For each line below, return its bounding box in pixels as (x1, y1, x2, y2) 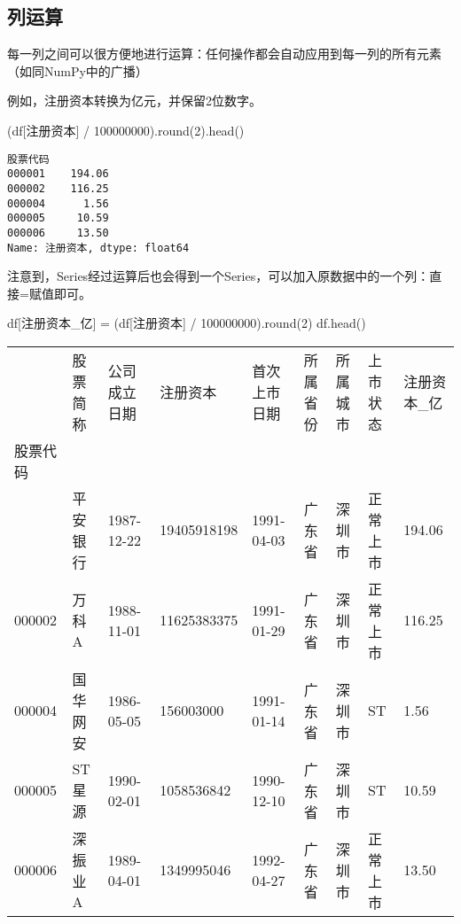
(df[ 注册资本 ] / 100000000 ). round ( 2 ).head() (7, 120, 245, 139)
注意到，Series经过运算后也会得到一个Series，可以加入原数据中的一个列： (7, 267, 430, 285)
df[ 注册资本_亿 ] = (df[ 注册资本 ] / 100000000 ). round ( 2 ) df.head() (7, 314, 366, 332)
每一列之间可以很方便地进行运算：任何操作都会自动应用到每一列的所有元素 (7, 44, 441, 63)
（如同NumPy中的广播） (7, 61, 148, 80)
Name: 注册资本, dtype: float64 (7, 241, 190, 254)
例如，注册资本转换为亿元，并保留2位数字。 (7, 91, 262, 110)
